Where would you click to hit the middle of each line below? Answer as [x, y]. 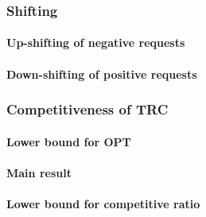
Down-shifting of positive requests [102, 74]
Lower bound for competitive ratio [103, 204]
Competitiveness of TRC [87, 109]
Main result [39, 172]
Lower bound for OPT [69, 141]
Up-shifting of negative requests [96, 43]
